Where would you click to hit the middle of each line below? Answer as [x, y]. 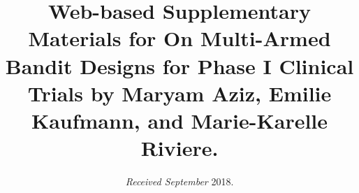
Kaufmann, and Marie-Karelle [179, 120]
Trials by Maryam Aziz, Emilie [179, 93]
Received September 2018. [179, 181]
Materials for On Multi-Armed [179, 38]
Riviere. [179, 148]
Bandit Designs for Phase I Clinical [179, 65]
